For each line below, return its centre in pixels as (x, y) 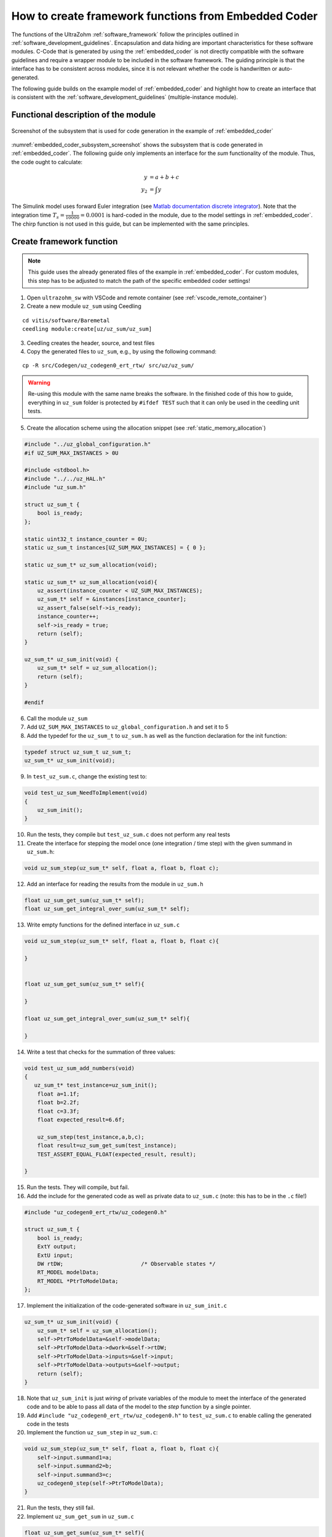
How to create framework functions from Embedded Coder (164, 16)
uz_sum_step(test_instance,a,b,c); (91, 1137)
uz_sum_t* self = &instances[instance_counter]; (112, 599)
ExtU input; (55, 1255)
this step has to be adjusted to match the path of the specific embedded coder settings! (139, 280)
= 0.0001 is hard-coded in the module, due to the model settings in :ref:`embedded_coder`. (196, 215)
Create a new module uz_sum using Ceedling (84, 306)
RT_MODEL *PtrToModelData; (78, 1281)
